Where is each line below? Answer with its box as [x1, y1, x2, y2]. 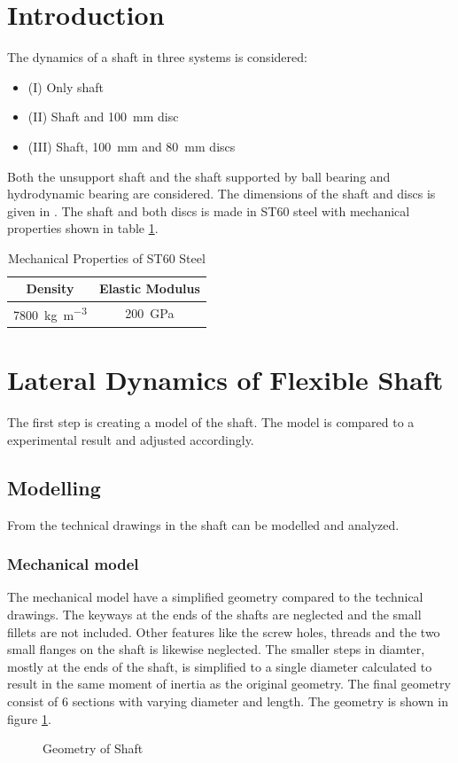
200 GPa [125, 304, 175, 323]
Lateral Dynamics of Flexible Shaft [7, 362, 444, 398]
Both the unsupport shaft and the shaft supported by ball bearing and [7, 167, 391, 185]
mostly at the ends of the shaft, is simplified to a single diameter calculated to [7, 657, 432, 675]
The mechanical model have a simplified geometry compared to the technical [7, 588, 423, 606]
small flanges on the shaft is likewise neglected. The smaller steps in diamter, [7, 640, 425, 658]
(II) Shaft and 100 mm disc [27, 107, 179, 126]
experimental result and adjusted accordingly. [7, 430, 254, 448]
